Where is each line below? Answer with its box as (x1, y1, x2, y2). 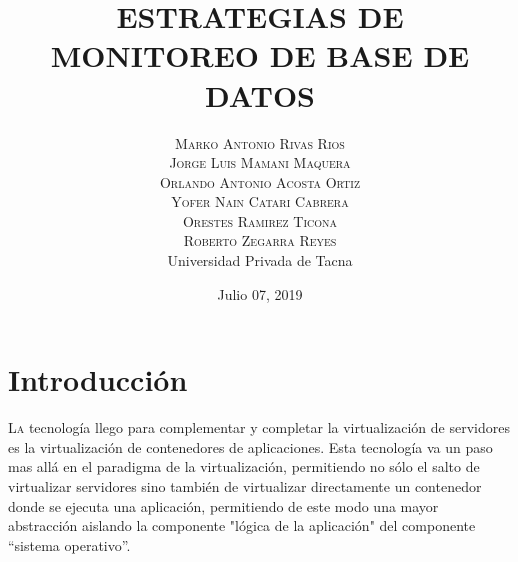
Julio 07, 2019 (217, 283, 303, 304)
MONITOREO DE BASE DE (50, 35, 470, 76)
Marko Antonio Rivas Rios (175, 132, 345, 153)
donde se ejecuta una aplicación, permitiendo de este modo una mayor (8, 495, 439, 516)
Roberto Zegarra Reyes (183, 230, 337, 251)
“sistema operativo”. (8, 534, 131, 555)
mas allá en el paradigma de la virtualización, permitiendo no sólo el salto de (8, 456, 480, 477)
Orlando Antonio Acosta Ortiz (159, 171, 361, 192)
